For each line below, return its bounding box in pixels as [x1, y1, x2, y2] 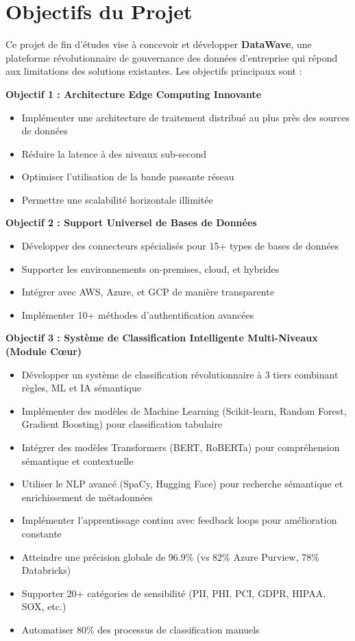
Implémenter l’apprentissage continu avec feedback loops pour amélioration [21, 513, 337, 527]
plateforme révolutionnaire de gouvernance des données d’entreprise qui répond [5, 50, 338, 64]
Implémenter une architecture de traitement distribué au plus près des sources [21, 110, 350, 124]
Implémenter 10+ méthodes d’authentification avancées [21, 307, 254, 322]
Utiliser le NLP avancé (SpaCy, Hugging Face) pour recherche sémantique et [21, 476, 343, 491]
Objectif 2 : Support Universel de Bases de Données [5, 215, 257, 230]
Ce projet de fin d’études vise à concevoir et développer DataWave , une [5, 37, 312, 51]
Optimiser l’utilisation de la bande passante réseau [21, 169, 234, 184]
